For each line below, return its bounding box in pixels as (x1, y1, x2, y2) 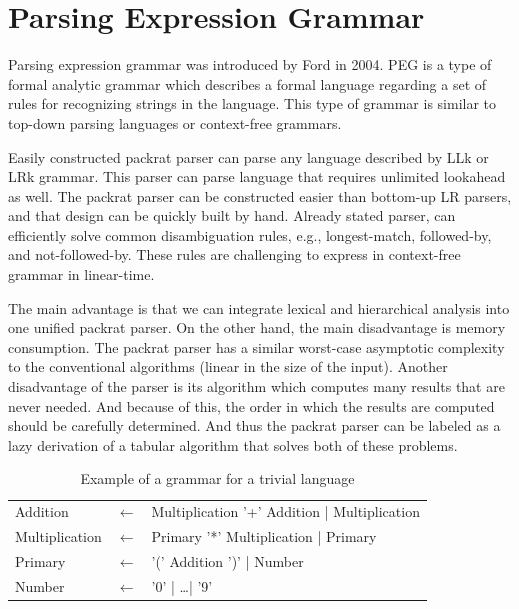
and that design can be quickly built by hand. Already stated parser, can (8, 205, 456, 226)
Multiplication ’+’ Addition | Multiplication (151, 501, 420, 522)
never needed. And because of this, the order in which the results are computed (8, 395, 495, 416)
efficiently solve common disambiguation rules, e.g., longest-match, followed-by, (8, 224, 492, 245)
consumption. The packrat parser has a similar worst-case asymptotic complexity (8, 336, 505, 357)
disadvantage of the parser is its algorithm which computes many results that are (8, 376, 505, 397)
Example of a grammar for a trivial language (80, 468, 355, 489)
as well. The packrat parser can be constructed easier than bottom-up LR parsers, (8, 185, 512, 206)
